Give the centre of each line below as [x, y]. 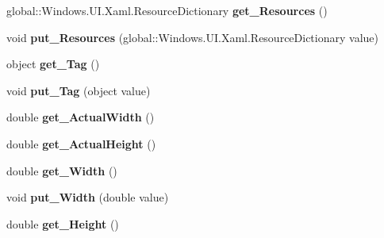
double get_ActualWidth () [81, 117]
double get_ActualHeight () [81, 143]
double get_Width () [62, 170]
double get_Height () [63, 223]
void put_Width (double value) [88, 197]
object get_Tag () [53, 64]
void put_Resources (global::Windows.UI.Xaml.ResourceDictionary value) [192, 37]
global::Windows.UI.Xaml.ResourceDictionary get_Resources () [167, 10]
